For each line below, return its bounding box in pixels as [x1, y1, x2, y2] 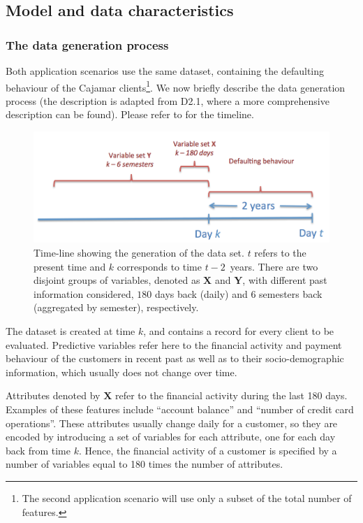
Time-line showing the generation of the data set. [34, 245, 244, 260]
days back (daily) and [155, 286, 248, 301]
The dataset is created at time [6, 323, 135, 338]
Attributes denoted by [6, 388, 101, 403]
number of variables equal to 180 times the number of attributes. [6, 457, 283, 471]
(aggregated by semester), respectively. [34, 300, 199, 315]
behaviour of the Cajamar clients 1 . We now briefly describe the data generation [6, 78, 346, 94]
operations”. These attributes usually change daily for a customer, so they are [6, 415, 338, 430]
